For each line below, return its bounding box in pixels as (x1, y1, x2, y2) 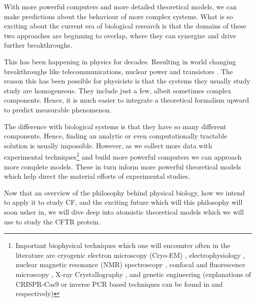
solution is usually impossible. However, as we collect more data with (4, 140, 212, 150)
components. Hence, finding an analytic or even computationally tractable (4, 131, 227, 141)
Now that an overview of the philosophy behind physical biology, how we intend (4, 187, 245, 197)
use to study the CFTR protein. (4, 216, 100, 226)
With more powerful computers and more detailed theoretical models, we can (4, 1, 237, 11)
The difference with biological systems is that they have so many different (4, 121, 226, 131)
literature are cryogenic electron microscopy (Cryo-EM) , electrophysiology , (15, 249, 245, 260)
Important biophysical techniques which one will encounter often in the (15, 240, 230, 250)
